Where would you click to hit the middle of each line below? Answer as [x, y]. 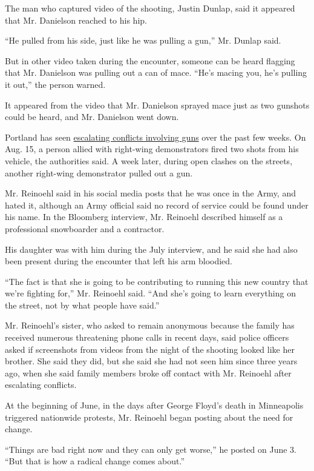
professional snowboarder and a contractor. [85, 228]
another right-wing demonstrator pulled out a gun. [99, 172]
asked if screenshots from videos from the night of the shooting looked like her [150, 349]
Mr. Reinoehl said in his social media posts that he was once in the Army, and [150, 193]
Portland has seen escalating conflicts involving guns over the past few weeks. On [155, 137]
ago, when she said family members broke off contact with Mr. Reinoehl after [148, 372]
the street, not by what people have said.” [82, 305]
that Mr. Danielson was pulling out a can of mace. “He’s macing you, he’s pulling [156, 72]
